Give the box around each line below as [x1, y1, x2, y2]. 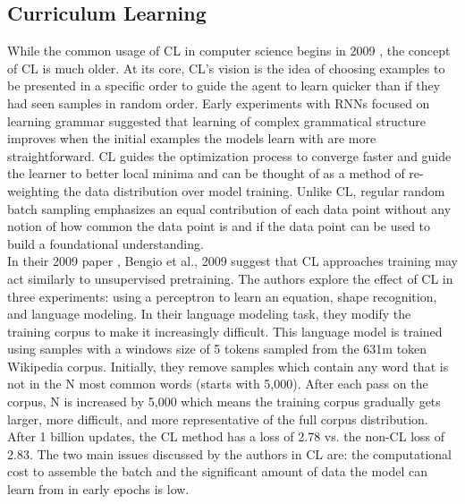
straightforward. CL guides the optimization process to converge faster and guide [7, 146, 452, 165]
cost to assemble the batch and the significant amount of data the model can [7, 462, 428, 481]
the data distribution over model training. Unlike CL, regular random [63, 181, 445, 200]
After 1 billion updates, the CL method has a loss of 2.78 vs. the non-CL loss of [7, 427, 445, 446]
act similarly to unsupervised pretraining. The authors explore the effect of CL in [7, 269, 453, 287]
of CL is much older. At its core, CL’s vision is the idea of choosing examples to [7, 58, 445, 77]
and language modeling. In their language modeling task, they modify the [7, 304, 411, 323]
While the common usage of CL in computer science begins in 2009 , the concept [7, 41, 451, 60]
